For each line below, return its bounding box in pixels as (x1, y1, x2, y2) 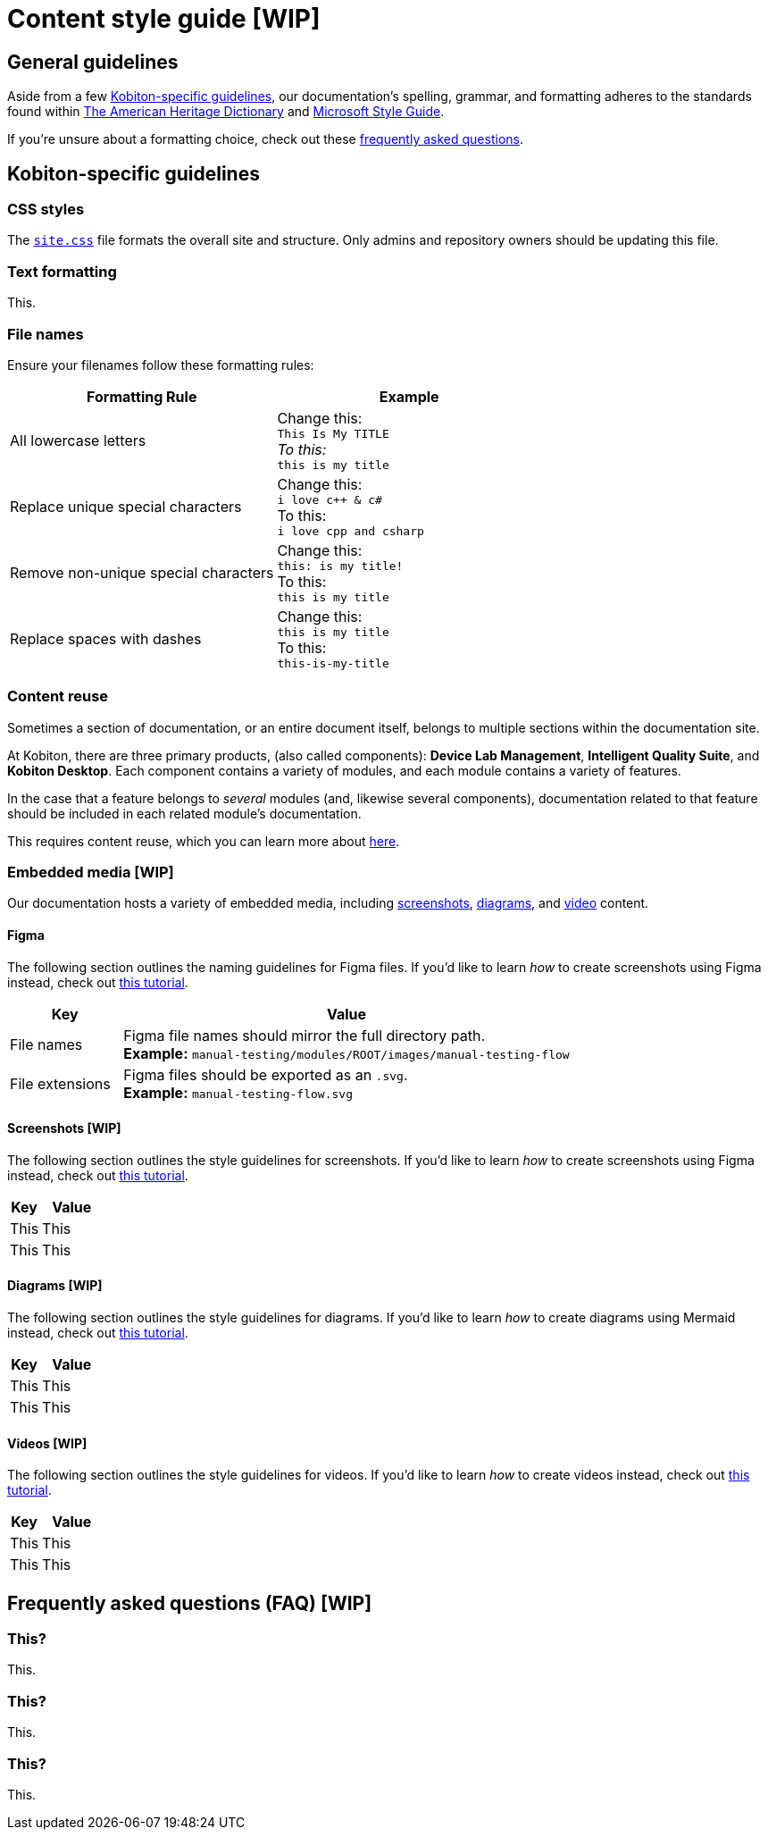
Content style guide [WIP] (7, 4, 321, 34)
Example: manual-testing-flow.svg (123, 1083, 353, 1102)
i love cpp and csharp (277, 524, 424, 538)
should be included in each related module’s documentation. (7, 805, 362, 821)
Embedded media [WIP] (7, 863, 174, 882)
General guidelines (7, 50, 179, 73)
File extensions (10, 1074, 111, 1093)
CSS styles (7, 200, 85, 219)
